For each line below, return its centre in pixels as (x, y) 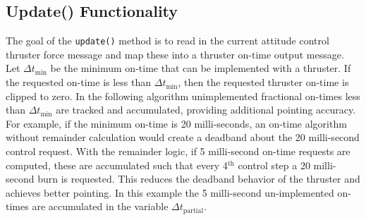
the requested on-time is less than (79, 82)
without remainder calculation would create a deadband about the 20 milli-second (183, 137)
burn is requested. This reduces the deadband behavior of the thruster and (199, 179)
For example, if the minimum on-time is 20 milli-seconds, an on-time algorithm (176, 123)
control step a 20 (274, 165)
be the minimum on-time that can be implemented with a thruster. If (201, 68)
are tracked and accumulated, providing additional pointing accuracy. (206, 110)
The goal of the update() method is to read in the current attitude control (167, 41)
